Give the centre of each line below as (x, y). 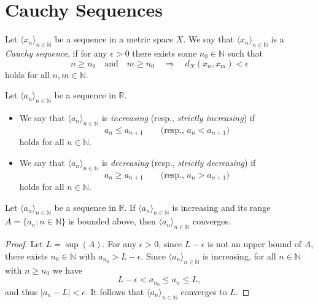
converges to (204, 292)
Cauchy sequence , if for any (56, 53)
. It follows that (114, 292)
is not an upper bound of (254, 244)
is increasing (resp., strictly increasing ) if (178, 117)
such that (245, 53)
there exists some (165, 53)
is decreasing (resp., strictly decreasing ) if (179, 162)
